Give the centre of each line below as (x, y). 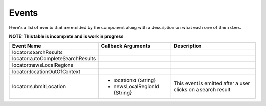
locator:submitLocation (39, 87)
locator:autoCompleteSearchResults (54, 59)
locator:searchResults (37, 53)
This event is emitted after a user (212, 83)
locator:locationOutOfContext (46, 72)
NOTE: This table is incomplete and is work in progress (66, 36)
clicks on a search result (202, 90)
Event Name (27, 46)
